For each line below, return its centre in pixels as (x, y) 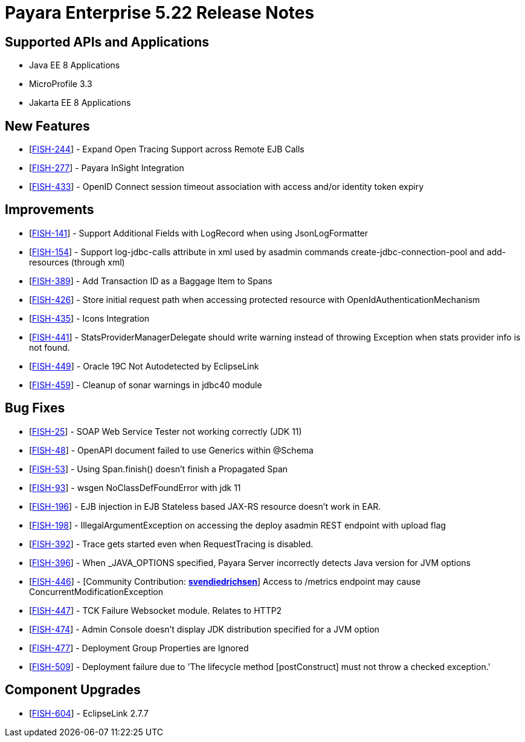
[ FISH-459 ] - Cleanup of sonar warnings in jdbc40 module (146, 385)
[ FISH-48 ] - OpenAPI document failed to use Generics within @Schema (171, 450)
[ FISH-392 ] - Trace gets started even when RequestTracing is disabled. (171, 544)
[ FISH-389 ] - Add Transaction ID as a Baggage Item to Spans (151, 281)
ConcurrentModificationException (96, 591)
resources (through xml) (77, 262)
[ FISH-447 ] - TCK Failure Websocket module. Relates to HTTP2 (156, 610)
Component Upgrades (73, 690)
